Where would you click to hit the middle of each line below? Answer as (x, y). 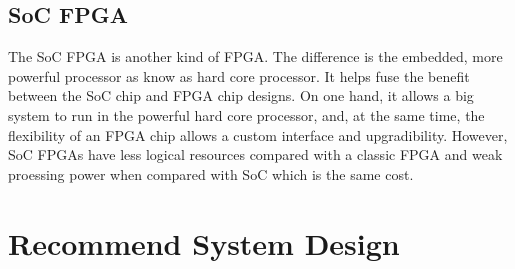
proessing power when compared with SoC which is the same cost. (211, 173)
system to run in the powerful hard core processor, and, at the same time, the (246, 114)
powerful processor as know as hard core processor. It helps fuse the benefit (239, 75)
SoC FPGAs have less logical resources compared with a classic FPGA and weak (255, 154)
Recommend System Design (204, 242)
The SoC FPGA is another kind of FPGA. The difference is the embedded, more (255, 56)
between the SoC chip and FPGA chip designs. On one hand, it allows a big (241, 95)
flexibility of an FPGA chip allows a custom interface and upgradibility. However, (258, 134)
